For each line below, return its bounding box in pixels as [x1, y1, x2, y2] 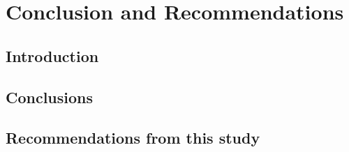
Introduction [6, 45, 99, 66]
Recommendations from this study [6, 127, 260, 149]
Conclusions [6, 86, 94, 107]
